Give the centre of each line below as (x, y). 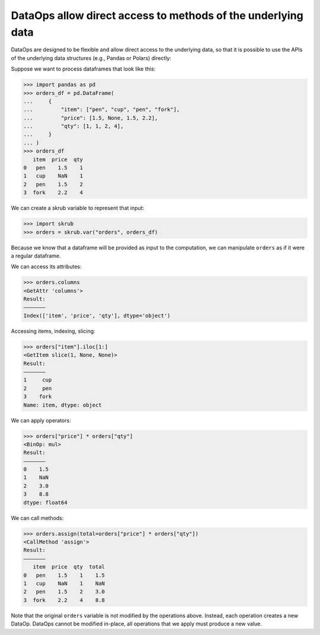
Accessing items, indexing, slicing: (53, 331)
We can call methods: (37, 518)
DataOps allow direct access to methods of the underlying (157, 15)
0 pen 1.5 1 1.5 (64, 575)
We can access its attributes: (46, 266)
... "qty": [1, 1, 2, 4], (73, 126)
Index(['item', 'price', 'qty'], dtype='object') (97, 315)
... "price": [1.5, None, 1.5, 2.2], (91, 118)
